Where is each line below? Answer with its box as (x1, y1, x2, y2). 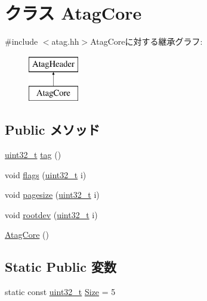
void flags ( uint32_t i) (5, 168, 86, 181)
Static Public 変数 (5, 257, 116, 276)
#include (5, 35, 38, 48)
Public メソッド (5, 120, 100, 139)
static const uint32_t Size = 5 (5, 286, 116, 298)
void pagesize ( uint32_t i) (5, 188, 100, 201)
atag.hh (51, 35, 79, 48)
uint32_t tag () (5, 148, 61, 161)
